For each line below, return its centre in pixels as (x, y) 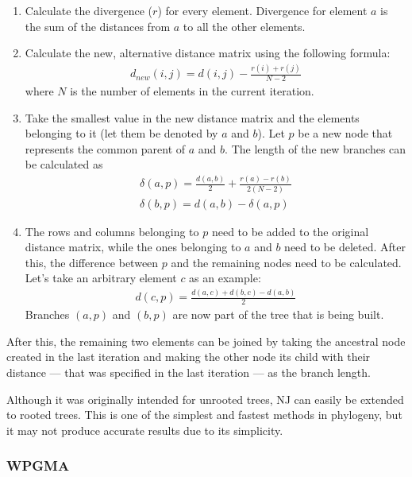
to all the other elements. (244, 26)
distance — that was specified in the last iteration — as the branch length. (189, 372)
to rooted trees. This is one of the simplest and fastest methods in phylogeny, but (204, 415)
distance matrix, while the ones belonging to (133, 247)
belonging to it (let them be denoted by (121, 133)
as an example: (225, 278)
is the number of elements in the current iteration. (192, 90)
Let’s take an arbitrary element (101, 278)
